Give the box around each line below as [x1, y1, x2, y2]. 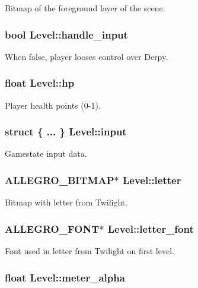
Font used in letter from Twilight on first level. [5, 245, 174, 257]
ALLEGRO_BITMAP [5, 172, 114, 187]
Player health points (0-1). [5, 99, 101, 111]
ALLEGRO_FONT [5, 221, 100, 236]
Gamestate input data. [5, 147, 87, 160]
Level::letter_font [107, 221, 194, 236]
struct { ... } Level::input [5, 124, 127, 139]
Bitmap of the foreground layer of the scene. [5, 2, 165, 14]
